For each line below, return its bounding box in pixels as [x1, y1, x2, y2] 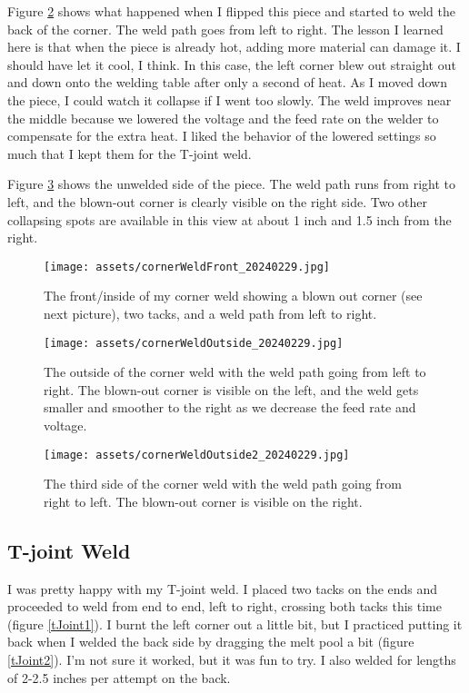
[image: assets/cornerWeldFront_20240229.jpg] [44, 260, 330, 273]
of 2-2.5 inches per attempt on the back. [7, 668, 231, 687]
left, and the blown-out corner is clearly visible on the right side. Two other [7, 192, 428, 211]
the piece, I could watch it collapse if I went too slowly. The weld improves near [7, 90, 452, 109]
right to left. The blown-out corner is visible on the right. [44, 491, 363, 510]
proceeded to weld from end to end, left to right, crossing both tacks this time [7, 597, 443, 616]
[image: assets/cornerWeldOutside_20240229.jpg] [44, 336, 344, 350]
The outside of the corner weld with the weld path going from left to [44, 362, 426, 381]
